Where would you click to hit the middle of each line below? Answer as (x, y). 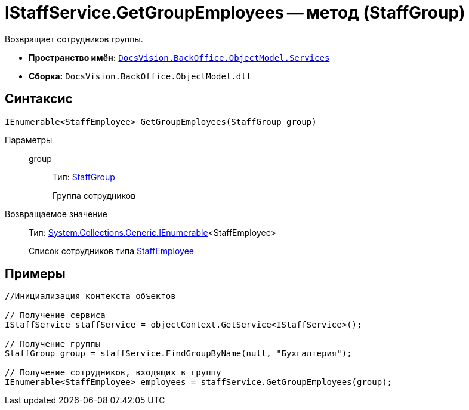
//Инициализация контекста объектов (90, 296)
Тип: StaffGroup (84, 177)
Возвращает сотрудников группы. (74, 39)
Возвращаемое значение (56, 214)
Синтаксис (39, 99)
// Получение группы (53, 344)
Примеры (35, 274)
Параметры (29, 140)
